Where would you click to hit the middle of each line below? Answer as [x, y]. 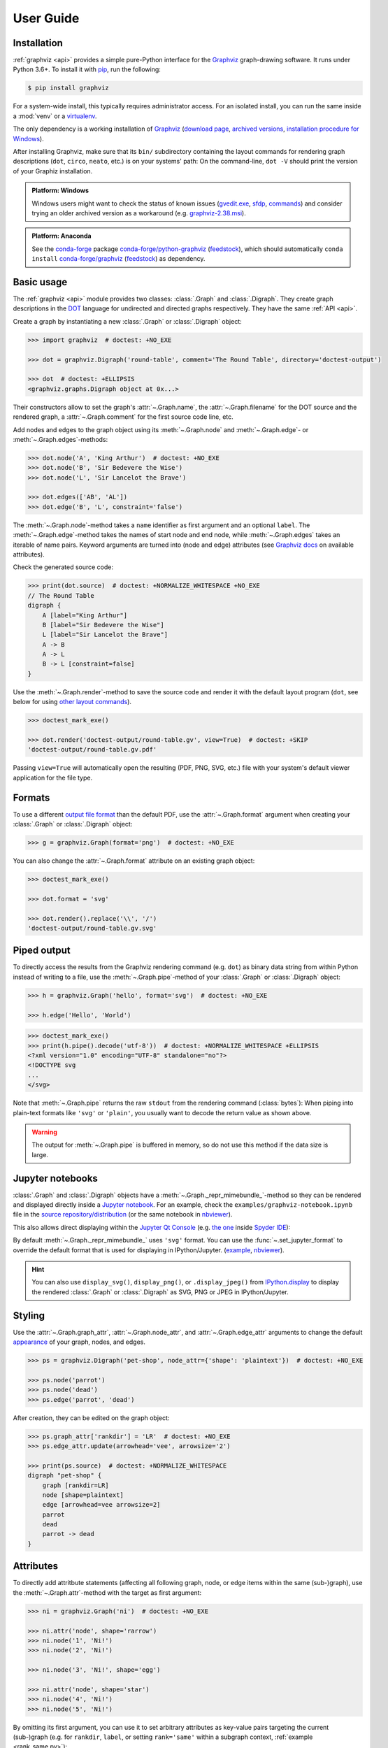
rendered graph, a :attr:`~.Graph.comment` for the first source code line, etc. [123, 417]
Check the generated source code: [63, 567]
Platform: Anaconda [62, 236]
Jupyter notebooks [55, 1178]
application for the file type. [53, 778]
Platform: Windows [60, 191]
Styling [29, 1316]
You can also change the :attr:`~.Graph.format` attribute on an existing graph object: [134, 861]
